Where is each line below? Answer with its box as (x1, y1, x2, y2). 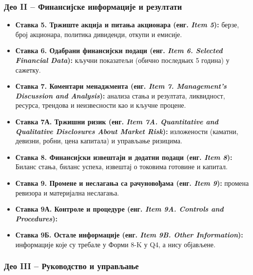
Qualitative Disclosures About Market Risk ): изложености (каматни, (15, 126, 238, 136)
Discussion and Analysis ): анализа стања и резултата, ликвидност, (15, 90, 225, 100)
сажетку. (15, 64, 41, 75)
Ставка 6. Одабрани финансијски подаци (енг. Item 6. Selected (15, 45, 223, 56)
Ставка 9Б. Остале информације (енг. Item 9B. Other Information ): (15, 230, 243, 240)
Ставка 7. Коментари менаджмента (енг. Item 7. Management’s (15, 81, 227, 91)
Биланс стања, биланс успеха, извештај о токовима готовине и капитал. (15, 161, 228, 172)
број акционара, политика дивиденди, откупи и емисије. (15, 29, 182, 39)
